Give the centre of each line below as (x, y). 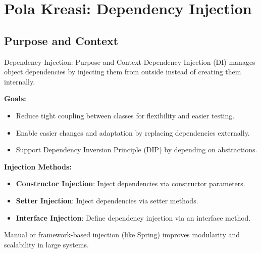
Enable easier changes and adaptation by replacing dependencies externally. (133, 132)
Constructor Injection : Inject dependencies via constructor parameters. (130, 183)
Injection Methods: (38, 166)
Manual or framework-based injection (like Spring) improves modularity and (122, 235)
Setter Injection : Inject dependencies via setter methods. (107, 200)
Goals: (15, 98)
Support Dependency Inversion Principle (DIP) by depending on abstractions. (137, 150)
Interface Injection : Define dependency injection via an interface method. (133, 217)
